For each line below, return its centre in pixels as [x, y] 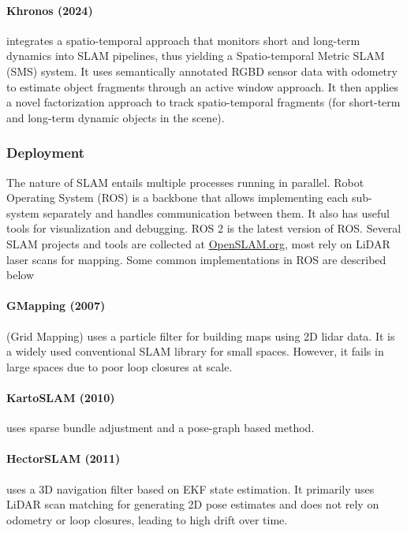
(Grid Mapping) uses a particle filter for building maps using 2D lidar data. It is [201, 335]
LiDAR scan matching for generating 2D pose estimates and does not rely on [193, 504]
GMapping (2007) [56, 306]
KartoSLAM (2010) [61, 397]
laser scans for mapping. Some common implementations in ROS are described [196, 259]
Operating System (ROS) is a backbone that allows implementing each [177, 198]
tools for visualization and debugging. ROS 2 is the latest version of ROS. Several [204, 228]
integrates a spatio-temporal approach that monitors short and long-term [183, 40]
